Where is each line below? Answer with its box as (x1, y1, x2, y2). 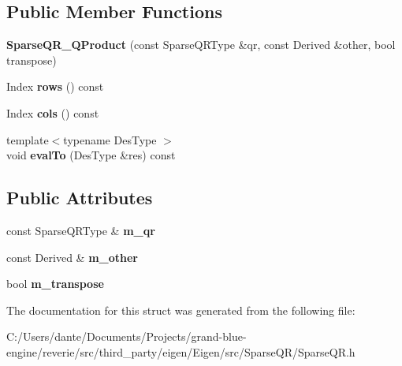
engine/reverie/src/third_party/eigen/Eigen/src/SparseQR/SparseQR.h (6, 343, 355, 360)
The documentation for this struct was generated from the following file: (6, 301, 355, 318)
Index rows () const (6, 78, 104, 95)
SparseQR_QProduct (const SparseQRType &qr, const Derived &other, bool (6, 36, 396, 53)
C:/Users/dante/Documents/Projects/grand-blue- (6, 328, 247, 345)
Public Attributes (6, 185, 153, 210)
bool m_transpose (6, 275, 104, 292)
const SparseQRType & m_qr (6, 222, 155, 238)
